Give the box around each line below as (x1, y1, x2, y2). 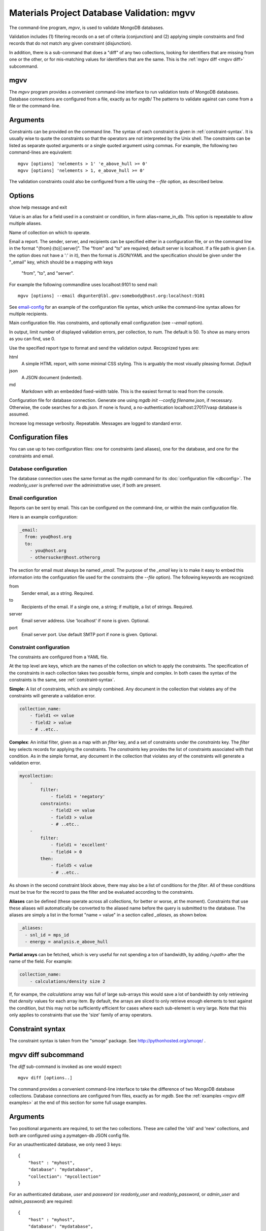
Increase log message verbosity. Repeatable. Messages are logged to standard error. (9, 420, 182, 426)
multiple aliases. (9, 221, 42, 227)
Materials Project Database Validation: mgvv (9, 7, 196, 18)
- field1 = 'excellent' (50, 842, 108, 848)
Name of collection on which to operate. (9, 229, 91, 235)
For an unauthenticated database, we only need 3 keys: (9, 1141, 122, 1147)
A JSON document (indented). (21, 375, 83, 381)
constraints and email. (9, 453, 54, 459)
